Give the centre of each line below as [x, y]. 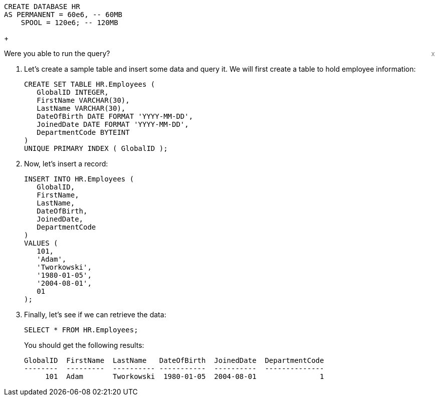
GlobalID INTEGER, [73, 92]
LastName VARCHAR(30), [81, 108]
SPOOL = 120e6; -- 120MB [69, 23]
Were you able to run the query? [57, 53]
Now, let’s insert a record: [66, 164]
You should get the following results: [84, 345]
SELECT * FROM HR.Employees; [81, 330]
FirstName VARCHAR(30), [83, 100]
